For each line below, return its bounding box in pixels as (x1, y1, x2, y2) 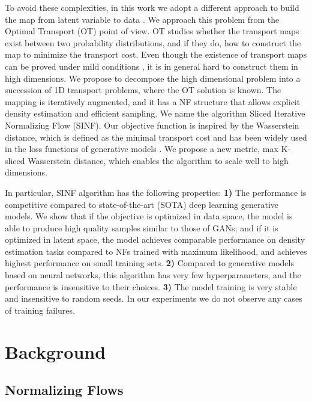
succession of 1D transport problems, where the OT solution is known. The (5, 84, 281, 96)
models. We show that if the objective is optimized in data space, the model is (5, 210, 293, 222)
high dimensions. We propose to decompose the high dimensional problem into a (5, 72, 301, 84)
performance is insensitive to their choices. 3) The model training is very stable (5, 280, 297, 293)
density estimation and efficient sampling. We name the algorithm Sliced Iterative (5, 107, 305, 120)
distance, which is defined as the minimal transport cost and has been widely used (5, 130, 307, 143)
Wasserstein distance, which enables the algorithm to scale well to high (28, 154, 289, 166)
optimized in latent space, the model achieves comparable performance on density (5, 233, 305, 246)
